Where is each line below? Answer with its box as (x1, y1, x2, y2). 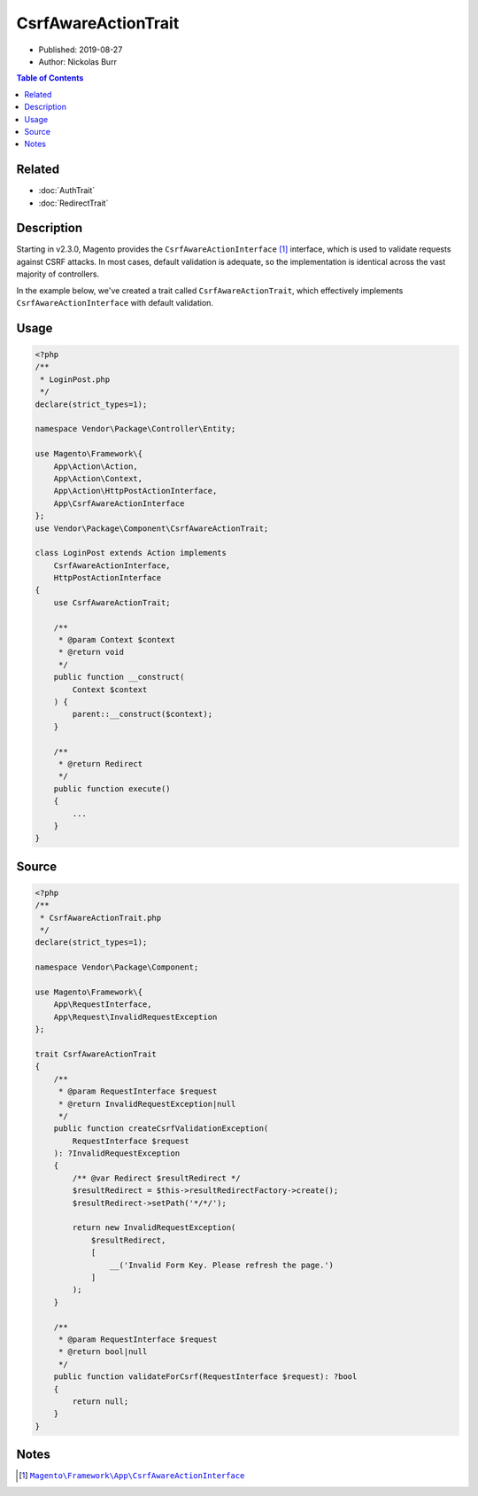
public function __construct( (53, 672, 185, 682)
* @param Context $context (58, 635, 176, 645)
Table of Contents (16, 73, 84, 83)
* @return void (58, 647, 124, 658)
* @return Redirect (58, 759, 143, 768)
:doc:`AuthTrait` (38, 185, 96, 196)
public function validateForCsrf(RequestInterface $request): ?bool (53, 1372, 358, 1382)
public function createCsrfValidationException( (53, 1124, 269, 1134)
